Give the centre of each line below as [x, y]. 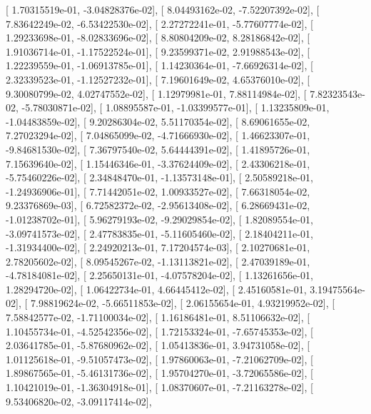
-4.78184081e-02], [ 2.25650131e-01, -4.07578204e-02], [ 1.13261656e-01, [159, 275]
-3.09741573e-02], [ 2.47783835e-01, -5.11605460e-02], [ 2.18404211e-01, [159, 233]
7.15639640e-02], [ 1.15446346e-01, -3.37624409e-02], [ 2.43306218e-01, [158, 163]
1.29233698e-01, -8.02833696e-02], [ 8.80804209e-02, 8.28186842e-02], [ [158, 37]
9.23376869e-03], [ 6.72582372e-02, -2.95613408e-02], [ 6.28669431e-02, [158, 205]
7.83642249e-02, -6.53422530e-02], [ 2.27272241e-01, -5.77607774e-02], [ [159, 23]
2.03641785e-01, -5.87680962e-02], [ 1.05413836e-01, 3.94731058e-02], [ [158, 345]
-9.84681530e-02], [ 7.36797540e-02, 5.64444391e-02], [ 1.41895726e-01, [158, 149]
